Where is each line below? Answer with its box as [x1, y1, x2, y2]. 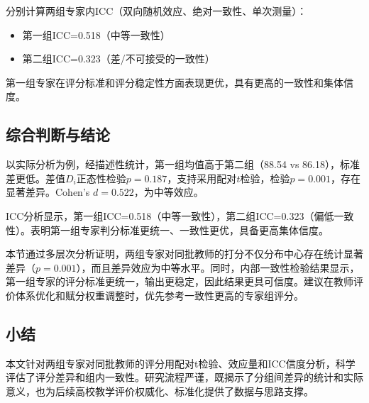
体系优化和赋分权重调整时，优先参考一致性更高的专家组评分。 [15, 287, 304, 302]
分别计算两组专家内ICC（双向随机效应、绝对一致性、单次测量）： [6, 4, 307, 18]
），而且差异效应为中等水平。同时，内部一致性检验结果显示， [76, 260, 360, 275]
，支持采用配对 [167, 170, 237, 185]
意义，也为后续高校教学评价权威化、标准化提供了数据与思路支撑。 [6, 383, 314, 398]
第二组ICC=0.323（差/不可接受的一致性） [22, 51, 215, 66]
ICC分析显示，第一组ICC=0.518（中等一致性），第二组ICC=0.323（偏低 [6, 208, 334, 223]
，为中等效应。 [133, 184, 204, 199]
